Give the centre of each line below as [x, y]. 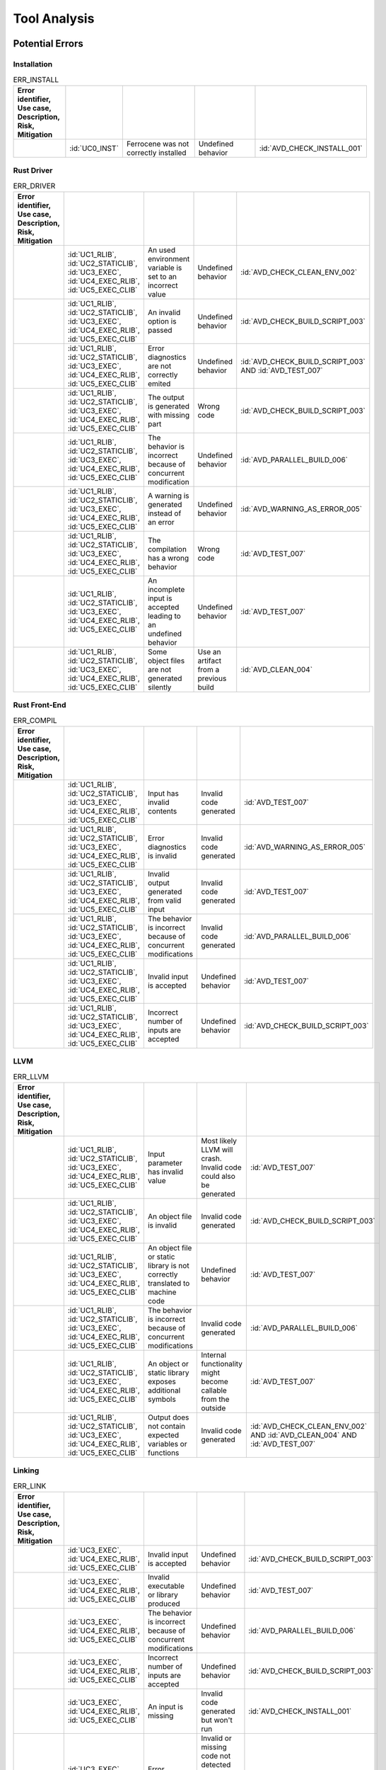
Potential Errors [48, 44]
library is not [169, 1266]
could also [218, 1177]
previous [212, 678]
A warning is [169, 496]
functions [163, 1453]
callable [214, 1391]
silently [159, 687]
